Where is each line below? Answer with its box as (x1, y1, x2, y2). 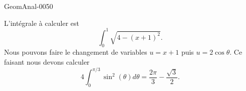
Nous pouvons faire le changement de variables (4, 47, 147, 57)
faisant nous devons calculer (4, 57, 90, 67)
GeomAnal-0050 (4, 1, 53, 11)
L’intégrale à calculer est (4, 17, 80, 28)
